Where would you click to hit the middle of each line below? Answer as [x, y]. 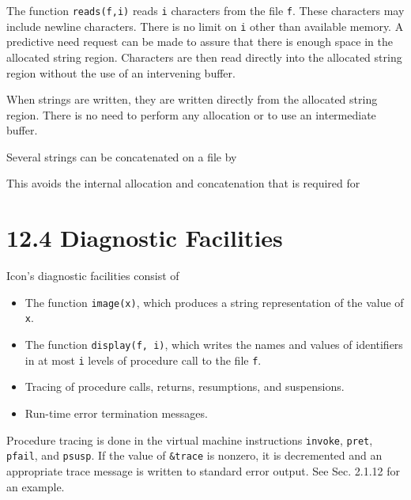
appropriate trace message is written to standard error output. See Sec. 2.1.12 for [204, 470]
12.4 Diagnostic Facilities [145, 238]
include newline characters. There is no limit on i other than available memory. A [205, 26]
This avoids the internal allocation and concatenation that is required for [183, 183]
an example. [36, 486]
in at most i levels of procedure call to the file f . [143, 360]
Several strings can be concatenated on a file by [122, 156]
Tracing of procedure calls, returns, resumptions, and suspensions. [185, 386]
